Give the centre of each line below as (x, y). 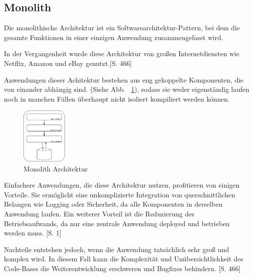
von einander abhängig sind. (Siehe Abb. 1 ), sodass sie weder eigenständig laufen (127, 89)
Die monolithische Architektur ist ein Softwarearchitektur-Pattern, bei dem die (122, 28)
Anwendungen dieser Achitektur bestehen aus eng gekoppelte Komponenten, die (124, 79)
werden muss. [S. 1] (33, 233)
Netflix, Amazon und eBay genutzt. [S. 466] (68, 63)
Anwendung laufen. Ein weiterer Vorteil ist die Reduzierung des (99, 213)
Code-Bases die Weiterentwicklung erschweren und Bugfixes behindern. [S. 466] (122, 268)
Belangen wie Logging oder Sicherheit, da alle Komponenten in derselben (113, 204)
